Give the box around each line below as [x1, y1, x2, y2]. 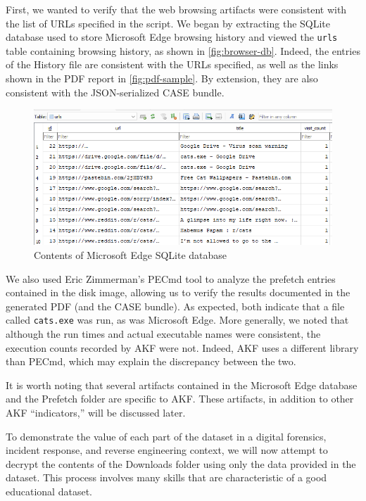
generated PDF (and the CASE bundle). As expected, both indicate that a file [6, 298, 345, 313]
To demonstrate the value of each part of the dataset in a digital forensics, [6, 429, 327, 443]
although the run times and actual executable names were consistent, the [6, 326, 321, 341]
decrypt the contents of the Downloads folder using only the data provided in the [6, 456, 356, 471]
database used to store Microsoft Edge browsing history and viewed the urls [6, 30, 338, 44]
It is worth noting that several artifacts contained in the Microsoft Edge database [6, 377, 358, 392]
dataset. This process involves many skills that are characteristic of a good [6, 470, 327, 485]
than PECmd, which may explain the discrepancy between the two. [6, 354, 296, 369]
